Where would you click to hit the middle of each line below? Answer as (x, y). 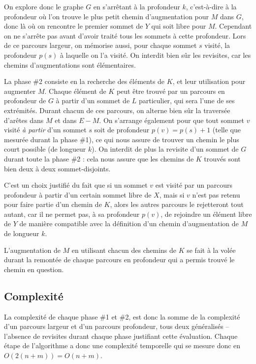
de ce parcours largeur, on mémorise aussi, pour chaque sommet (100, 45)
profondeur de (25, 101)
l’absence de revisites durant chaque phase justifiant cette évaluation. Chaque (121, 336)
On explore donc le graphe (44, 6)
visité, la (217, 45)
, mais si (172, 194)
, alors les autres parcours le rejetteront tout (177, 204)
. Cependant (233, 26)
